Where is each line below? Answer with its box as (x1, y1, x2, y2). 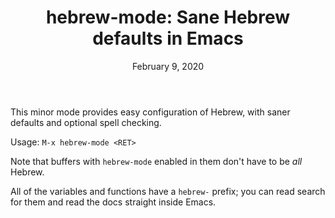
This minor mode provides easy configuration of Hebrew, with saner (10, 106, 291, 118)
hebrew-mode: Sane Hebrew (45, 6, 291, 29)
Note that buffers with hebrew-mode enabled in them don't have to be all (10, 155, 303, 167)
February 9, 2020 (131, 60, 205, 72)
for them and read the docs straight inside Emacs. (10, 196, 217, 208)
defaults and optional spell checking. (10, 116, 162, 128)
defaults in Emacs (92, 27, 244, 50)
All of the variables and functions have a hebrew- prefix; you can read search (10, 185, 326, 197)
